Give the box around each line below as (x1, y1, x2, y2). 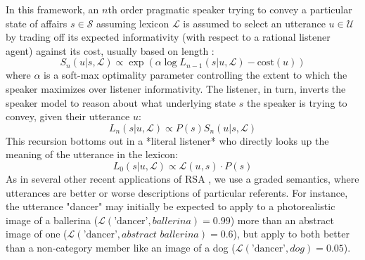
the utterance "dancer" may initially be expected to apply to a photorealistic (6, 199, 335, 214)
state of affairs (6, 15, 68, 30)
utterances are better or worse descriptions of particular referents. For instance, (6, 185, 348, 200)
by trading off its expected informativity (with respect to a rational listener (6, 30, 331, 44)
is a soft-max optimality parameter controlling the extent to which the (44, 67, 347, 82)
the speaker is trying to (246, 95, 347, 110)
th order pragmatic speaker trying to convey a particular (108, 2, 352, 16)
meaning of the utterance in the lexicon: (6, 147, 179, 162)
